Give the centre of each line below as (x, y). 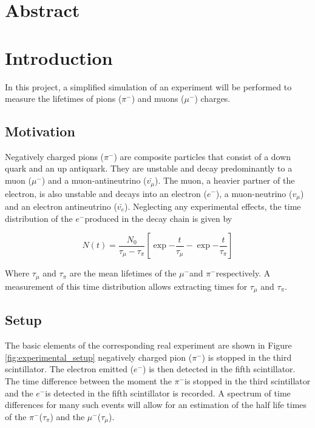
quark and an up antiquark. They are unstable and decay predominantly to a (149, 168)
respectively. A (243, 273)
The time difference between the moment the (88, 381)
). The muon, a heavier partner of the (225, 180)
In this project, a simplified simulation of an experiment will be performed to (148, 86)
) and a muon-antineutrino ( (94, 180)
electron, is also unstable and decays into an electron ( (106, 193)
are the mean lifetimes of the (123, 273)
